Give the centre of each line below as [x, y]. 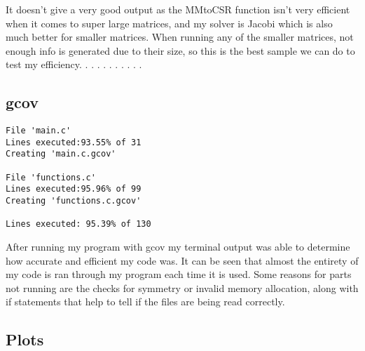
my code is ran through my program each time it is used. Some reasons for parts [179, 274]
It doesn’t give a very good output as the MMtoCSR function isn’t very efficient [178, 9]
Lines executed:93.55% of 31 [74, 142]
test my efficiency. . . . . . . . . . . [74, 64]
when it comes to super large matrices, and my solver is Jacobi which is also [169, 23]
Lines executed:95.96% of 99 [74, 189]
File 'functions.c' [51, 177]
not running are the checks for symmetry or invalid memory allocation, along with [182, 287]
